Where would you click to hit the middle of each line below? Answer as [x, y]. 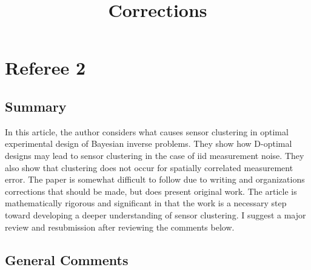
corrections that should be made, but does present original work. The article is [151, 191]
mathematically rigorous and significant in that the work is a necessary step [146, 203]
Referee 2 [45, 68]
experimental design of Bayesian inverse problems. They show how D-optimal [149, 143]
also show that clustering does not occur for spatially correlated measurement [149, 167]
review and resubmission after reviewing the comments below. [120, 227]
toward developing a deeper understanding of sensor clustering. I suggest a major [155, 214]
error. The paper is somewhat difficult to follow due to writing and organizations [155, 179]
